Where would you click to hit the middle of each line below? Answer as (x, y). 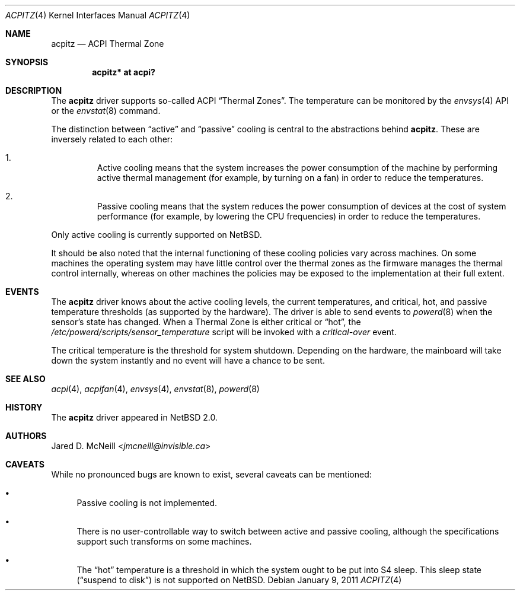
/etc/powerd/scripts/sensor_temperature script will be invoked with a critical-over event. (224, 332)
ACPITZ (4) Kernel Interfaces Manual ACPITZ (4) (98, 15)
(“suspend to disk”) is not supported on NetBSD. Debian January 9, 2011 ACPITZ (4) (239, 580)
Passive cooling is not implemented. (147, 503)
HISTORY (24, 407)
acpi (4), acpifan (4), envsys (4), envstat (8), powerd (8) (155, 389)
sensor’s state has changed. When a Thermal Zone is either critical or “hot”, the (206, 322)
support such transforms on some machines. (164, 541)
